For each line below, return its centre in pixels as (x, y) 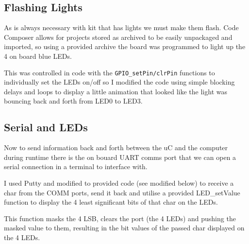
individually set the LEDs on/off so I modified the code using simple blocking (119, 82)
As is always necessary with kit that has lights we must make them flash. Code (121, 27)
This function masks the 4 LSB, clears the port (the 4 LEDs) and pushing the (120, 218)
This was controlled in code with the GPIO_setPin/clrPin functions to (109, 72)
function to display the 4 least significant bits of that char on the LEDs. (111, 202)
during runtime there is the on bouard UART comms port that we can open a (120, 157)
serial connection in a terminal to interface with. (76, 166)
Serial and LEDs (46, 127)
